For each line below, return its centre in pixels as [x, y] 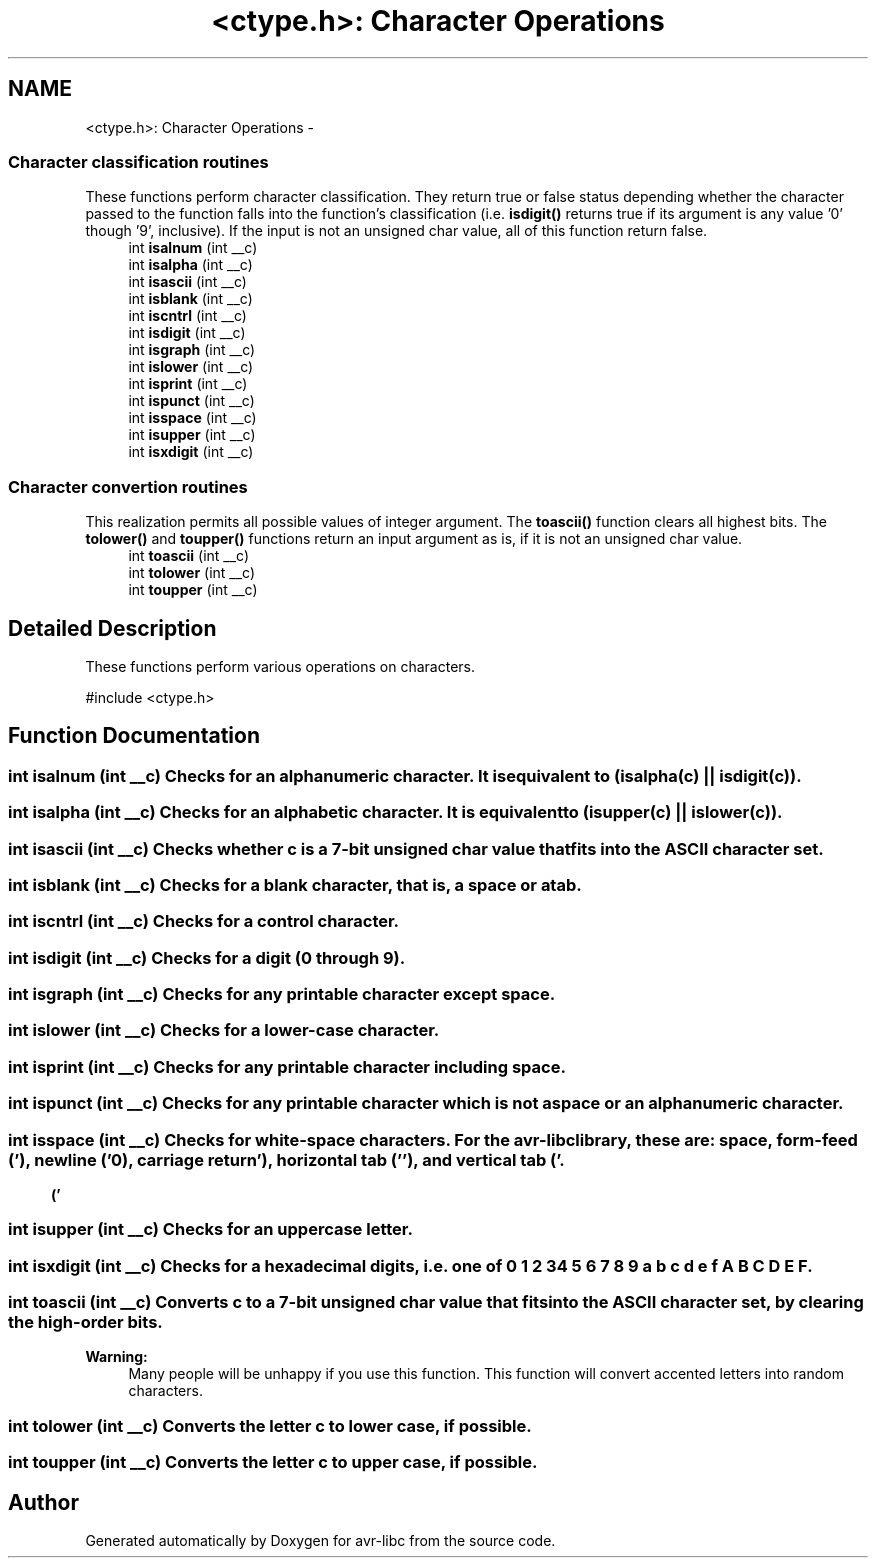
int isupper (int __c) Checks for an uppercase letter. [210, 1229]
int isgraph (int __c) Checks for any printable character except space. [282, 994]
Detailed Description [112, 628]
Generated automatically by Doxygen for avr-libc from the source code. [320, 1540]
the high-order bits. [85, 1322]
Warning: [116, 1357]
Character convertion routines [128, 486]
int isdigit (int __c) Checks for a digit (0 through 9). [207, 957]
